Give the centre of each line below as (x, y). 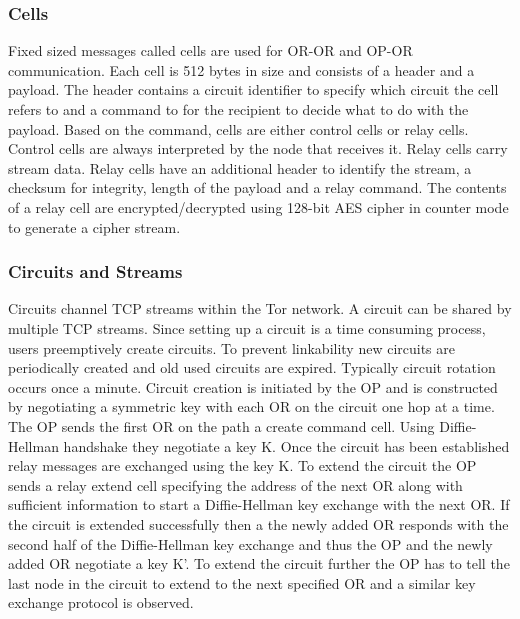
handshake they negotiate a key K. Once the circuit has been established (286, 445)
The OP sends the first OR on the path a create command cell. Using (221, 425)
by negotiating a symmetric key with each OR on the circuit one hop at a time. (251, 406)
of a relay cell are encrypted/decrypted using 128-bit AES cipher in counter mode (258, 206)
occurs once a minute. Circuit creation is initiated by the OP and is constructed (253, 386)
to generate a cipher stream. (94, 226)
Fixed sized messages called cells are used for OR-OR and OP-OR (210, 50)
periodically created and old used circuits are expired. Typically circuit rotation (252, 367)
